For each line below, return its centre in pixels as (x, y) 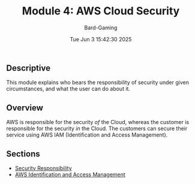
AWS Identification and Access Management (70, 174)
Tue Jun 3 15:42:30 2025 (101, 39)
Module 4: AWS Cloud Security (101, 11)
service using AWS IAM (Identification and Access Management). (87, 135)
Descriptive (28, 68)
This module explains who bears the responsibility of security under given (97, 83)
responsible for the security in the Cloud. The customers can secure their (97, 129)
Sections (23, 154)
